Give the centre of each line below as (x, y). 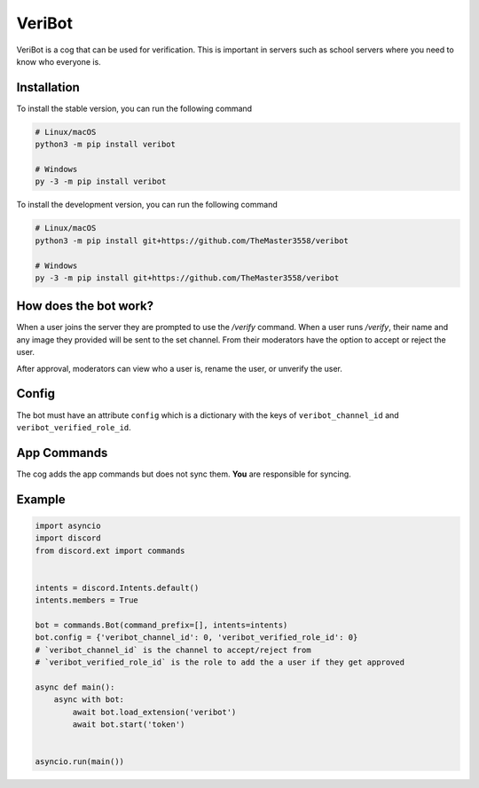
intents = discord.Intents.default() (117, 587)
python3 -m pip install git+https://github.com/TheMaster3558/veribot (192, 240)
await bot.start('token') (129, 725)
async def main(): (75, 687)
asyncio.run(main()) (79, 762)
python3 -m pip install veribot (106, 145)
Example (41, 499)
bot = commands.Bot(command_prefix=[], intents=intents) (161, 625)
